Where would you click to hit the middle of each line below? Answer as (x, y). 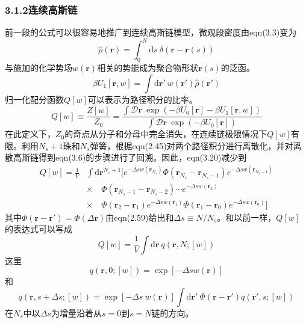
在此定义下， (30, 134)
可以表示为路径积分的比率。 (142, 99)
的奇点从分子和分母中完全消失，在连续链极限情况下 (166, 134)
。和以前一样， (247, 217)
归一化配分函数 (34, 99)
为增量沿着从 (76, 312)
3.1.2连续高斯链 (41, 9)
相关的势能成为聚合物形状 (148, 68)
